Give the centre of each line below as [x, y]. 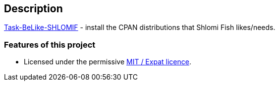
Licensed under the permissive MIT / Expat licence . [108, 62]
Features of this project [50, 44]
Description [33, 9]
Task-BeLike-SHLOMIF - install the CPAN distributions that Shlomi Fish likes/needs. [140, 28]
